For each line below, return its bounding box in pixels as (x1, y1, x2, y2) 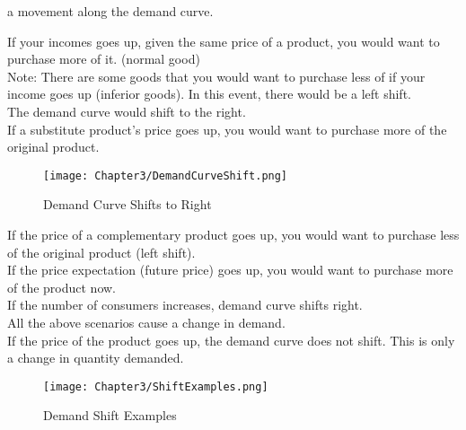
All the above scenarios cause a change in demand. (7, 312, 286, 331)
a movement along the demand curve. (7, 2, 214, 20)
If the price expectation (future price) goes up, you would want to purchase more (7, 260, 453, 279)
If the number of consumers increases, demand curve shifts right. (7, 295, 363, 314)
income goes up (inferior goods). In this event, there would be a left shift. (7, 84, 411, 103)
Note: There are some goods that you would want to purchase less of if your (7, 66, 426, 85)
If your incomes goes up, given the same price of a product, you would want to (7, 31, 440, 50)
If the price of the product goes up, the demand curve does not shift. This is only (7, 330, 455, 349)
